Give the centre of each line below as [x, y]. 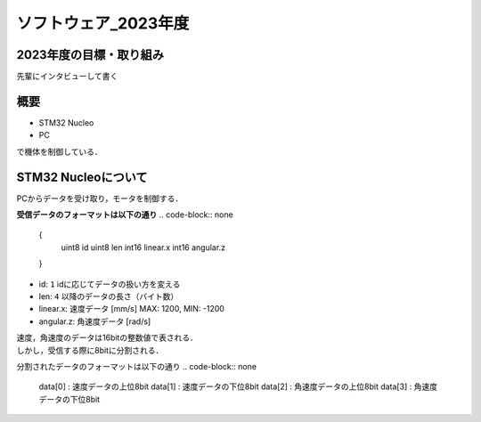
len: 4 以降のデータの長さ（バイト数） [109, 296]
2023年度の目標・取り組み [90, 55]
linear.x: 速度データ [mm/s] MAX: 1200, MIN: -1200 [131, 309]
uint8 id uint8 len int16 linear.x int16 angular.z [143, 247]
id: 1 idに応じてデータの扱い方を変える [110, 284]
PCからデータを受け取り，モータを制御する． [100, 198]
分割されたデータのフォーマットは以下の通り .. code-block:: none [137, 366]
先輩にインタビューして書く [67, 77]
